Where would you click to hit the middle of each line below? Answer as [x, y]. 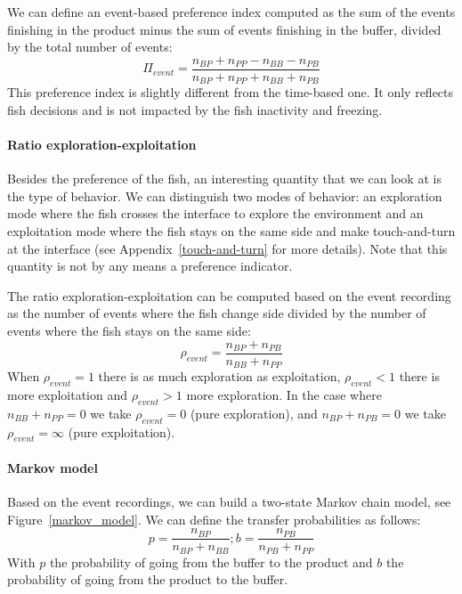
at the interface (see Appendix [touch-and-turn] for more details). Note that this [227, 248]
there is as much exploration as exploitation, [219, 376]
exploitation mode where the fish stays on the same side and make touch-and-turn [231, 231]
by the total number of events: [90, 47]
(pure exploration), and [254, 413]
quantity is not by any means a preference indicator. [150, 266]
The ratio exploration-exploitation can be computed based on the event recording [229, 295]
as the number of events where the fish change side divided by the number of [217, 313]
